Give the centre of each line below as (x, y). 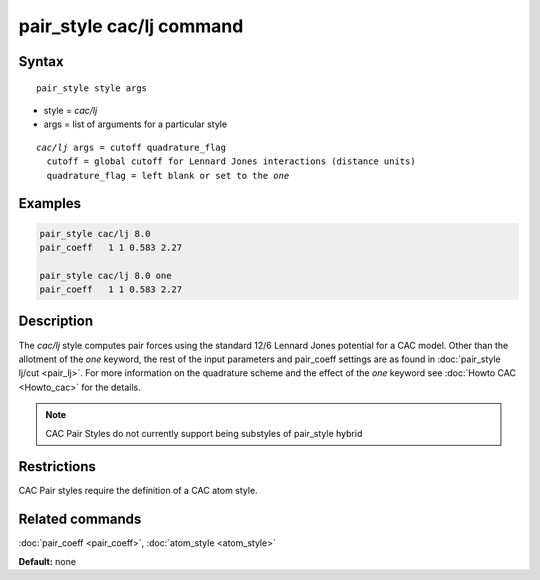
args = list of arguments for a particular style (135, 124)
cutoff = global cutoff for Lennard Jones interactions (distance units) (231, 161)
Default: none (47, 561)
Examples (50, 203)
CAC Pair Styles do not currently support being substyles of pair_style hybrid (204, 433)
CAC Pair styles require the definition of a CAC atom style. (138, 491)
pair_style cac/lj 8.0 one (105, 275)
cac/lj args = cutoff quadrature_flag (131, 147)
